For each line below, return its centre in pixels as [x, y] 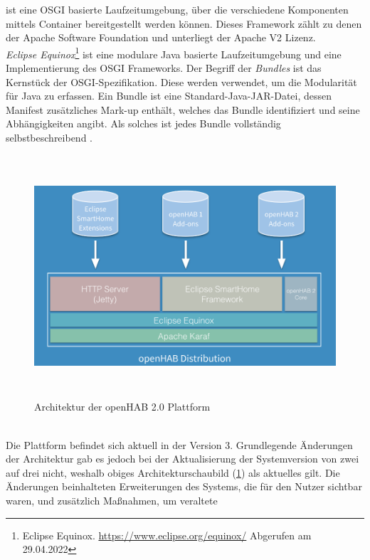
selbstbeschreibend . [49, 137]
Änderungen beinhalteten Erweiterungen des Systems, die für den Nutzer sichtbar [184, 486]
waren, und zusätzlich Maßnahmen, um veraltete [112, 500]
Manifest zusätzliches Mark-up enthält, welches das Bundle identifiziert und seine [183, 109]
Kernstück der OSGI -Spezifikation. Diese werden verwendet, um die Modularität [181, 81]
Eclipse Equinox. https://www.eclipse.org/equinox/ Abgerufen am [167, 535]
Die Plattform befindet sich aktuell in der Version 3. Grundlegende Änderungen [179, 444]
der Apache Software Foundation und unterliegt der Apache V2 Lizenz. [161, 37]
